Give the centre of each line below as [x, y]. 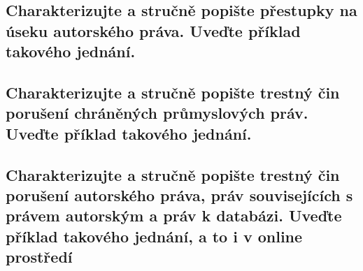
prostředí [39, 257]
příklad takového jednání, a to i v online [154, 236]
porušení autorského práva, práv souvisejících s [179, 195]
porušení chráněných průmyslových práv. [157, 113]
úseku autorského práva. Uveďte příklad [153, 30]
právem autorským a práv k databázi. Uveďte [174, 215]
